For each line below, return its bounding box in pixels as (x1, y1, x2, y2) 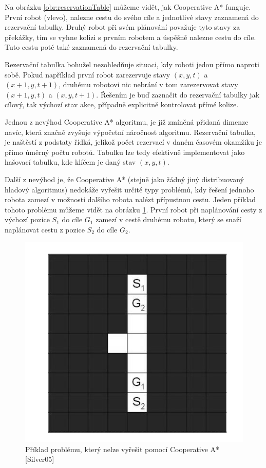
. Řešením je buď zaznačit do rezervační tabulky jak (96, 89, 260, 100)
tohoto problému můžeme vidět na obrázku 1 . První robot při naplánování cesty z (5, 204, 262, 215)
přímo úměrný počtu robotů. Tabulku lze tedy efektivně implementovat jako (5, 146, 245, 157)
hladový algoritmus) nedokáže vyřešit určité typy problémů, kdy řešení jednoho (5, 184, 254, 194)
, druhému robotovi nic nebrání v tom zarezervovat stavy (59, 79, 238, 90)
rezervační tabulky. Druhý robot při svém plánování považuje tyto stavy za (5, 22, 240, 32)
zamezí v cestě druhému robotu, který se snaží (96, 214, 242, 225)
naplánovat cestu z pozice (5, 224, 85, 235)
